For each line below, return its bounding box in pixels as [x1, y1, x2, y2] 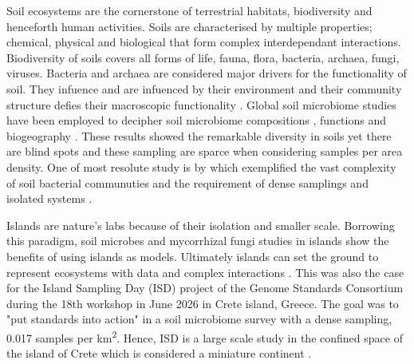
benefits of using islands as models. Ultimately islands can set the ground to [6, 247, 379, 264]
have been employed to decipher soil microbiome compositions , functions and [6, 112, 386, 129]
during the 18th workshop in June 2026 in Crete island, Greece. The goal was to [6, 295, 399, 311]
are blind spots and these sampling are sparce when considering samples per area [6, 143, 403, 160]
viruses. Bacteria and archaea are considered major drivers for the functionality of [6, 65, 407, 81]
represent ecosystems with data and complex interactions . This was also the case [6, 263, 404, 280]
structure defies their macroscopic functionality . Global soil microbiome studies [6, 96, 396, 113]
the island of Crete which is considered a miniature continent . [6, 345, 312, 362]
